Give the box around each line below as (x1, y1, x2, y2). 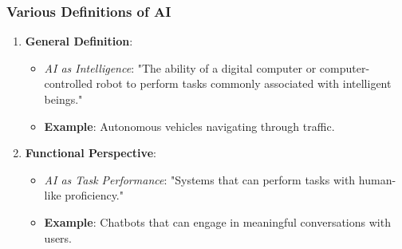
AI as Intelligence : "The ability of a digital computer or (44, 59, 317, 76)
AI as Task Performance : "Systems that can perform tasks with (44, 171, 356, 188)
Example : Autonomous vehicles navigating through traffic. (44, 117, 335, 134)
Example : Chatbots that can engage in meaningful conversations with (44, 213, 391, 230)
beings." (44, 91, 83, 107)
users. (44, 229, 73, 246)
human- (358, 171, 396, 188)
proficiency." (65, 187, 124, 204)
